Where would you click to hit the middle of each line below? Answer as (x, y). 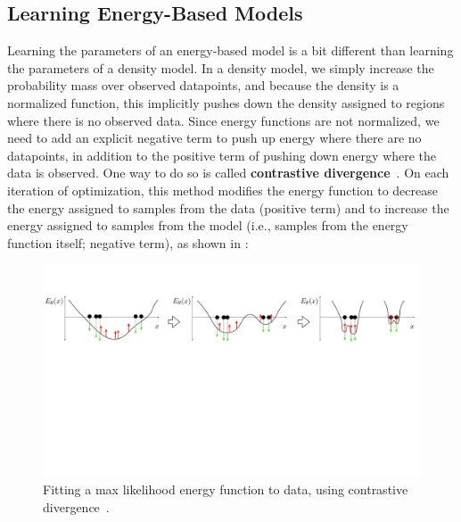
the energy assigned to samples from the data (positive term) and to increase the (228, 207)
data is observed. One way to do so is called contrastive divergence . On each (228, 173)
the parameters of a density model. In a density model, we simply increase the (221, 67)
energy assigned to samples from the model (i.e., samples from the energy (208, 225)
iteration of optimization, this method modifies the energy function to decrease (222, 190)
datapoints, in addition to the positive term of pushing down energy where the (222, 155)
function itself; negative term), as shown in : (128, 242)
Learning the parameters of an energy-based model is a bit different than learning (230, 50)
